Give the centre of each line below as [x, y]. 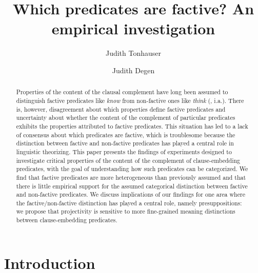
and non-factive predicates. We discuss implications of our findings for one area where [131, 194]
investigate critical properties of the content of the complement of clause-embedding [128, 160]
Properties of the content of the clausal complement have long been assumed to [122, 92]
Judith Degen [133, 70]
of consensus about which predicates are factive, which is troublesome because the [126, 134]
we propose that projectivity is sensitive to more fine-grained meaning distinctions [126, 211]
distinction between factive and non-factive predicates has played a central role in [125, 143]
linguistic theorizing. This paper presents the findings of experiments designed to [124, 151]
